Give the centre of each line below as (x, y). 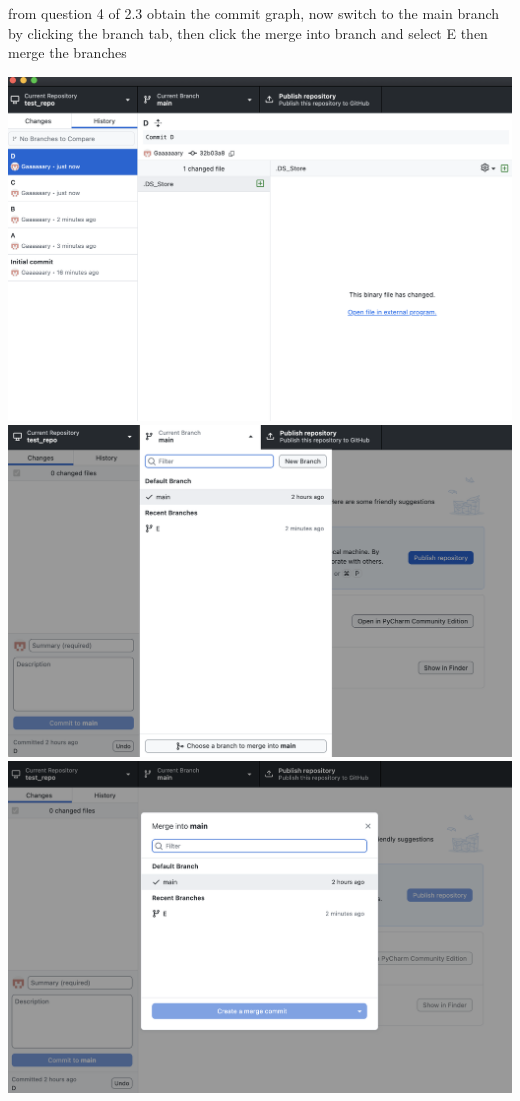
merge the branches (67, 52)
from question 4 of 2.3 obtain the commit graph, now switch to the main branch (254, 13)
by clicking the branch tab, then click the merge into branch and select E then (248, 32)
